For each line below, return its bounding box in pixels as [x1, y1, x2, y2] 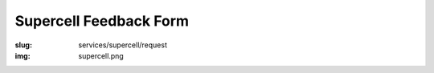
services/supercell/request [78, 40, 168, 50]
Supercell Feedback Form [14, 12, 189, 30]
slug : [14, 40, 32, 50]
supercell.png [78, 51, 124, 60]
